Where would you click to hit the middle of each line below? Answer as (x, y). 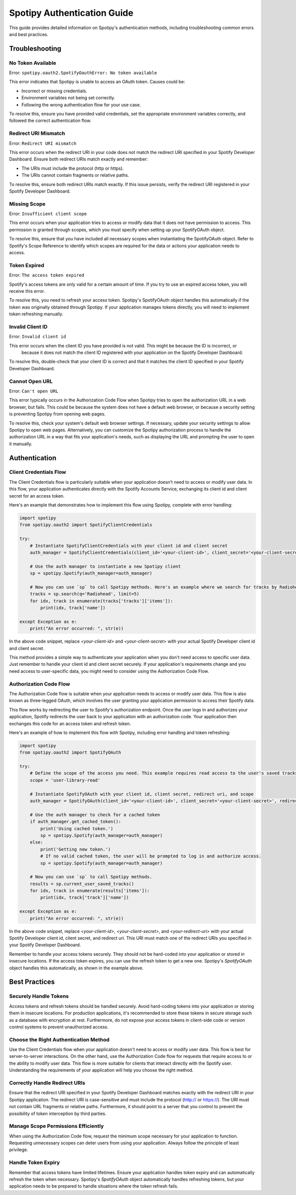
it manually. (21, 444)
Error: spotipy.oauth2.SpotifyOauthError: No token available (83, 73)
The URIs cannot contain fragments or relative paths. (75, 175)
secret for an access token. (37, 496)
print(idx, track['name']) (73, 608)
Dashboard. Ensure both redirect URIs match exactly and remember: (78, 159)
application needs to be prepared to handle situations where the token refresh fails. (94, 1186)
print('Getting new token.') (75, 849)
